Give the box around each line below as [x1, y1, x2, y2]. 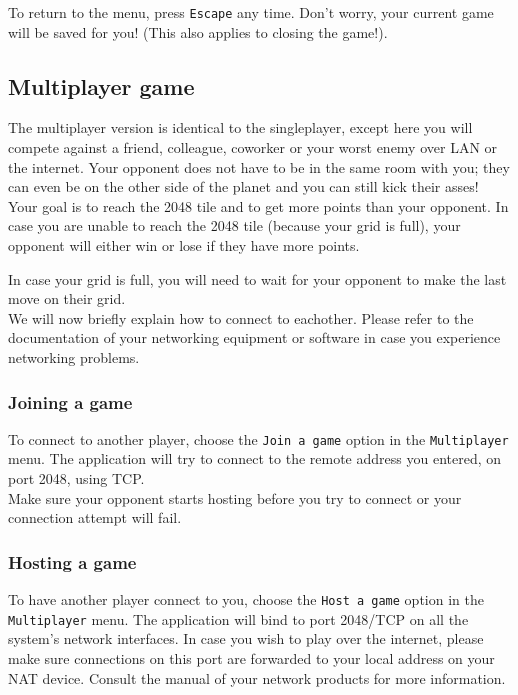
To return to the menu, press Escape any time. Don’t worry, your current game [8, 2, 494, 22]
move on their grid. [8, 288, 126, 309]
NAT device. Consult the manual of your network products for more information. [8, 667, 506, 688]
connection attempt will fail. [8, 507, 182, 528]
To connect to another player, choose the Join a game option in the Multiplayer [8, 428, 509, 449]
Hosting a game [8, 549, 137, 574]
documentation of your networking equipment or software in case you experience [8, 327, 501, 348]
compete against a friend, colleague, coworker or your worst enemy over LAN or [8, 137, 498, 158]
